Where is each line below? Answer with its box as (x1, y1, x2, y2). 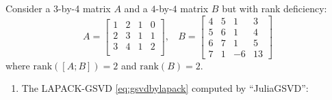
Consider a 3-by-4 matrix (5, 1, 111, 15)
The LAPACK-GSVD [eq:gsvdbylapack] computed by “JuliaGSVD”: (21, 81, 309, 95)
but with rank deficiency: (222, 1, 327, 15)
